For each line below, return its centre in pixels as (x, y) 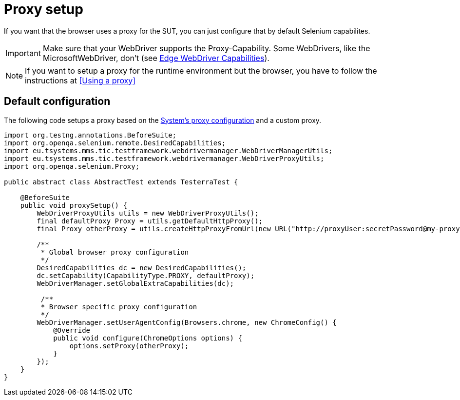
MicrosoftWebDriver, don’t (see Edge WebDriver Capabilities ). (156, 58)
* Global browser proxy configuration (115, 252)
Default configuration (57, 101)
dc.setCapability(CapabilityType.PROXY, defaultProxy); (146, 275)
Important (23, 53)
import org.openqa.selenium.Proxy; (72, 166)
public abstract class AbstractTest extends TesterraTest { (121, 182)
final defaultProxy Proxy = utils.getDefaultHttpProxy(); (150, 221)
